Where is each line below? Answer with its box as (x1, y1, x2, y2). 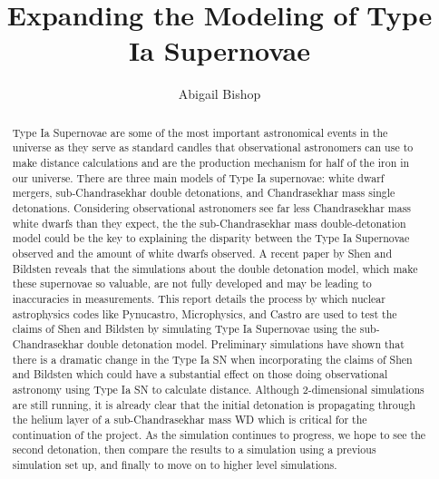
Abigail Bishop (178, 84, 261, 103)
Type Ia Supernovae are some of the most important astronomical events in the (12, 124, 388, 140)
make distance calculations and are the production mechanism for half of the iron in (12, 155, 410, 171)
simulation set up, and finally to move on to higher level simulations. (12, 457, 337, 473)
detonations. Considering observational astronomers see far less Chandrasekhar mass (12, 200, 412, 215)
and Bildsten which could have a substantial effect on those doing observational (12, 367, 388, 382)
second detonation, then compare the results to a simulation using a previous (12, 442, 376, 457)
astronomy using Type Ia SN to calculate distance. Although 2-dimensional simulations (12, 381, 424, 396)
